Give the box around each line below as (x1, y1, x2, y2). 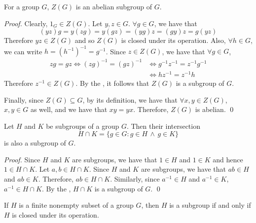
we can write (4, 46, 42, 56)
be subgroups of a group (46, 120, 119, 131)
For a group (4, 1, 39, 11)
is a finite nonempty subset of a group (19, 200, 134, 210)
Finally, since (4, 94, 44, 105)
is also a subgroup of (4, 138, 66, 148)
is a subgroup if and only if (169, 200, 251, 210)
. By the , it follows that (75, 77, 149, 88)
